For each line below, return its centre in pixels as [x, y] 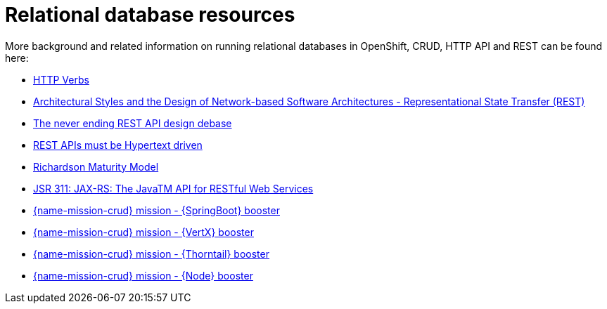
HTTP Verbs [61, 79]
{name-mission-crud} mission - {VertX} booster [143, 232]
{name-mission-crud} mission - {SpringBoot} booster [156, 210]
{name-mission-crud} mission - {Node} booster [143, 275]
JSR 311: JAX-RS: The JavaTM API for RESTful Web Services [173, 188]
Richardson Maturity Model [96, 166]
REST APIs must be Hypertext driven [118, 145]
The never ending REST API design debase [133, 123]
